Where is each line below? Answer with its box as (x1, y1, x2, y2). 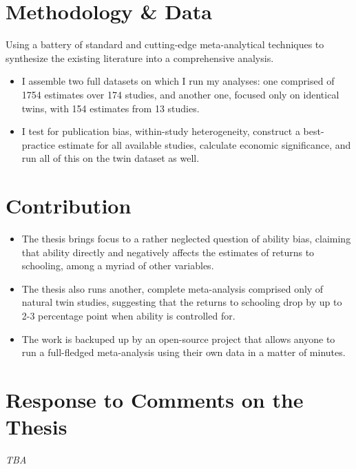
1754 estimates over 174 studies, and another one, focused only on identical (21, 87, 339, 101)
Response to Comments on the (6, 385, 304, 413)
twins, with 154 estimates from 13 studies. (21, 101, 200, 115)
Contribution (6, 191, 132, 220)
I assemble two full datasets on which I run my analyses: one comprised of (21, 74, 335, 88)
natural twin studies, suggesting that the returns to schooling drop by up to (21, 295, 342, 309)
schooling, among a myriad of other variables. (21, 258, 214, 273)
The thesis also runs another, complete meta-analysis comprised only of (21, 281, 324, 295)
